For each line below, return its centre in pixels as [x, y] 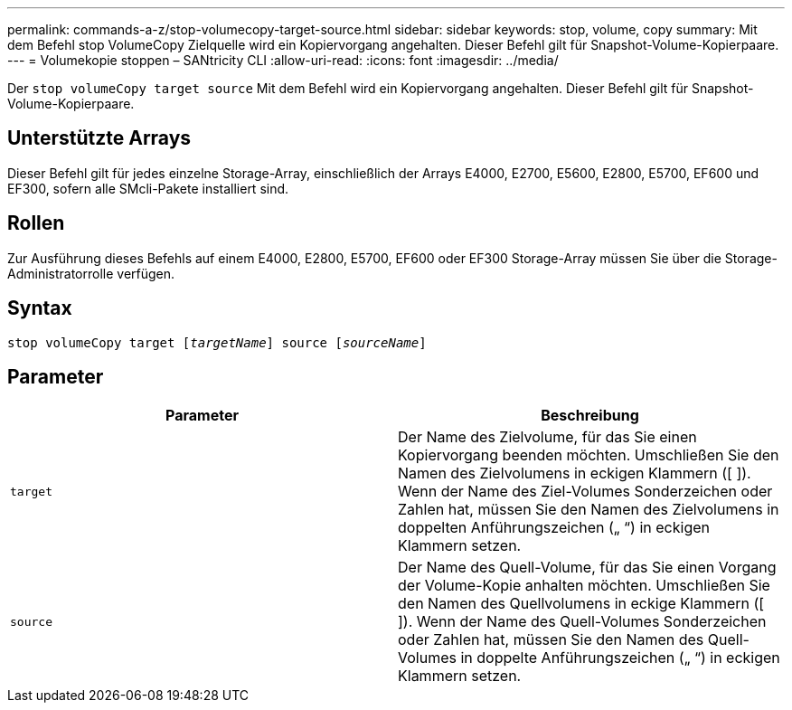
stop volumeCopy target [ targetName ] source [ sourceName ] [217, 342]
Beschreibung [590, 416]
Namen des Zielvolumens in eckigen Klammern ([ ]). [575, 473]
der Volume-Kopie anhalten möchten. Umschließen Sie [584, 586]
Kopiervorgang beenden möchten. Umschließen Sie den [589, 455]
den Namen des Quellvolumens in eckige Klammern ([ [581, 604]
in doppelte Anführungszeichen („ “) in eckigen [620, 658]
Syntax [40, 308]
